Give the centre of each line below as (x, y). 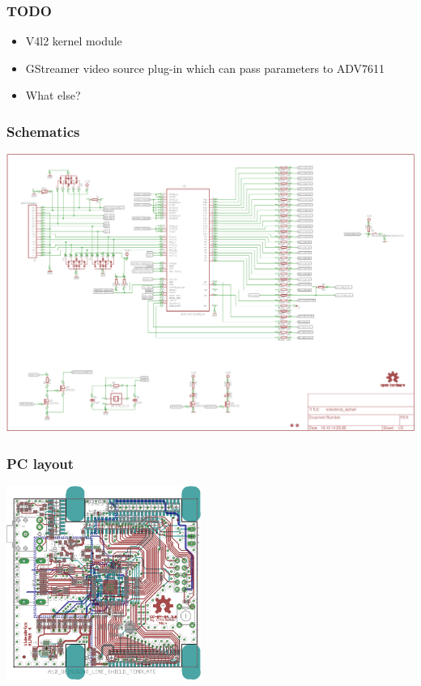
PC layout (40, 463)
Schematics (43, 131)
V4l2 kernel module (74, 41)
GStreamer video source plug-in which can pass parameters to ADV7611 (205, 68)
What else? (53, 95)
